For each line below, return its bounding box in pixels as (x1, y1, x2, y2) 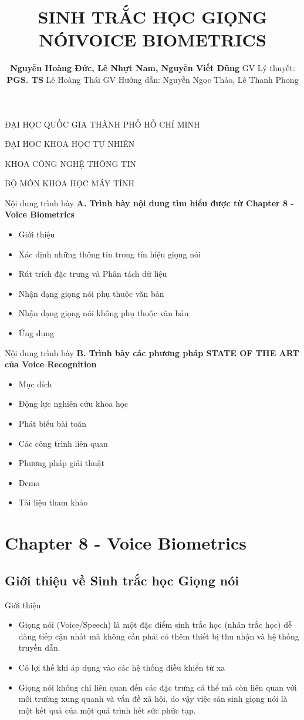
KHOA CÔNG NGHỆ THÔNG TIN (5, 157, 136, 169)
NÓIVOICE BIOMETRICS (39, 28, 266, 52)
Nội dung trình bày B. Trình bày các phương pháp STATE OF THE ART (5, 346, 299, 359)
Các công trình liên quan (18, 437, 108, 449)
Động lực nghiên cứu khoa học (18, 397, 129, 410)
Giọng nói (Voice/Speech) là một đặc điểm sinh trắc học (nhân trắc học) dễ (18, 618, 292, 631)
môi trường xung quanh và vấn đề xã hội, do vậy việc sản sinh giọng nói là (18, 692, 288, 705)
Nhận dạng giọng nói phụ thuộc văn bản (18, 287, 164, 299)
